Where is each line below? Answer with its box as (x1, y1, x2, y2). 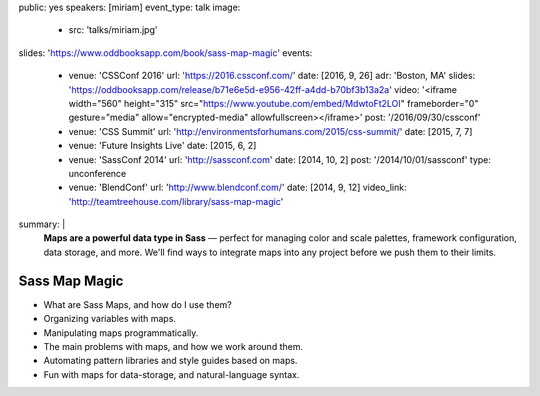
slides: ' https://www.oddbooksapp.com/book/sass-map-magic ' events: (18, 46, 313, 59)
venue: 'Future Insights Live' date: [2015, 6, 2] (68, 140, 257, 152)
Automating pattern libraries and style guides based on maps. (43, 355, 298, 367)
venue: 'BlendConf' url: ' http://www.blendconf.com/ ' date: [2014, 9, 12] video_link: (68, 181, 407, 194)
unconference (68, 167, 127, 179)
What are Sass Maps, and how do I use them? (43, 298, 232, 310)
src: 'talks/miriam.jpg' (68, 24, 158, 36)
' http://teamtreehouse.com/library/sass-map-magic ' (68, 195, 284, 207)
